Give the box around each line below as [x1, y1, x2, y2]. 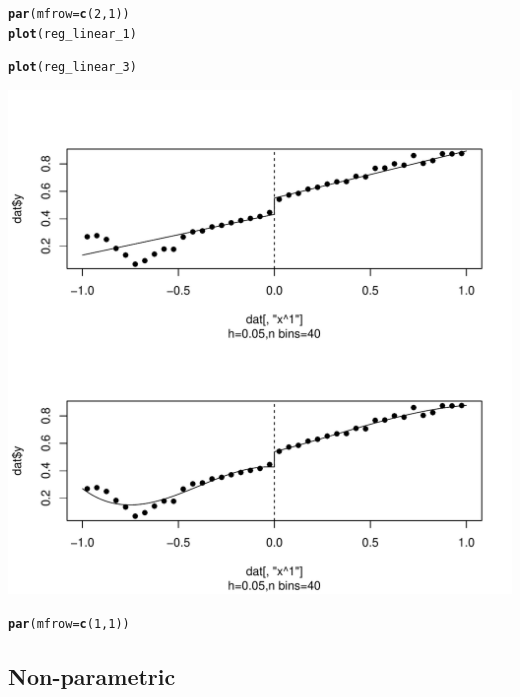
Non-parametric [8, 660, 176, 691]
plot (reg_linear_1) [8, 26, 137, 41]
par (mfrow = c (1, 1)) [8, 616, 130, 631]
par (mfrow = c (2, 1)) [8, 7, 130, 21]
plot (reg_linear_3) [8, 60, 137, 75]
